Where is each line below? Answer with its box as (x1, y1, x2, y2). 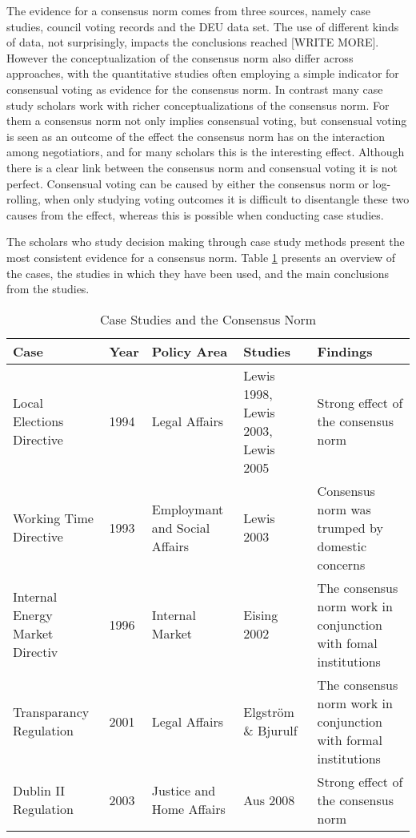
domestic (317, 536, 367, 555)
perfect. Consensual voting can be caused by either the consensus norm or (6, 175, 369, 191)
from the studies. (6, 280, 90, 297)
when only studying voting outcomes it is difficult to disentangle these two (44, 191, 410, 207)
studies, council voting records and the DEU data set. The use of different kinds (6, 18, 399, 34)
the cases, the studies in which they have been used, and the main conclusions (6, 264, 390, 281)
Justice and (151, 781, 216, 800)
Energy (13, 606, 53, 625)
